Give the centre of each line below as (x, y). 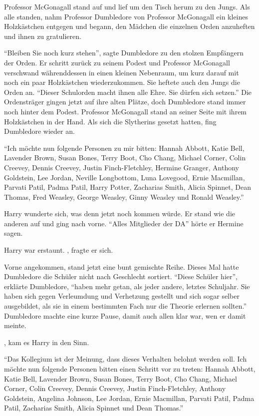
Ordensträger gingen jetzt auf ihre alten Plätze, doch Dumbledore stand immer (125, 102)
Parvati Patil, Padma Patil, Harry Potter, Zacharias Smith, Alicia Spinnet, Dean (128, 187)
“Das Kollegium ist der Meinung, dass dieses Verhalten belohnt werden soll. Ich (126, 359)
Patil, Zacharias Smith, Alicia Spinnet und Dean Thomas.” (94, 408)
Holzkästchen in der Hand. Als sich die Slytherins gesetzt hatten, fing (110, 121)
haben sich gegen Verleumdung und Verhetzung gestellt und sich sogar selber (122, 296)
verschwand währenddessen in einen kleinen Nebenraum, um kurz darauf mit (122, 72)
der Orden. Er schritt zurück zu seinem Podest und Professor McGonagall (117, 62)
